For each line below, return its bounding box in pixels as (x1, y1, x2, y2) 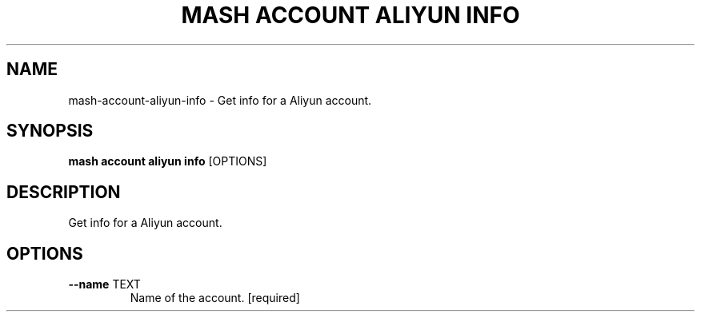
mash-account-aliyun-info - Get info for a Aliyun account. (68, 93, 372, 107)
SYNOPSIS (6, 121, 94, 141)
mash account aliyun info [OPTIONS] (68, 154, 267, 169)
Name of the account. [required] (130, 291, 300, 305)
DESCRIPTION (6, 181, 121, 202)
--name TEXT (68, 277, 141, 292)
